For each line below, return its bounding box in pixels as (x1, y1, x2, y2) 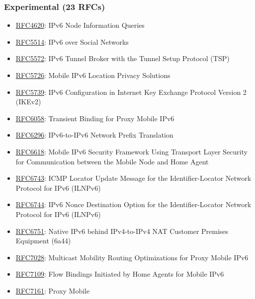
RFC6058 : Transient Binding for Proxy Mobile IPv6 (15, 113, 174, 123)
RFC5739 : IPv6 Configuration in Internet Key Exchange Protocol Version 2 (15, 86, 247, 97)
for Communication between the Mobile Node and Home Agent (15, 156, 209, 166)
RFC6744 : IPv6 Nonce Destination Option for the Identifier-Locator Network (15, 199, 252, 210)
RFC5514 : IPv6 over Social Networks (15, 36, 129, 47)
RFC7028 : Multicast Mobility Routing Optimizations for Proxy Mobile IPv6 (15, 252, 249, 262)
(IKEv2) (15, 96, 41, 107)
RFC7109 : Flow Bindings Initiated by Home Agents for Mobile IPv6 (15, 269, 224, 279)
